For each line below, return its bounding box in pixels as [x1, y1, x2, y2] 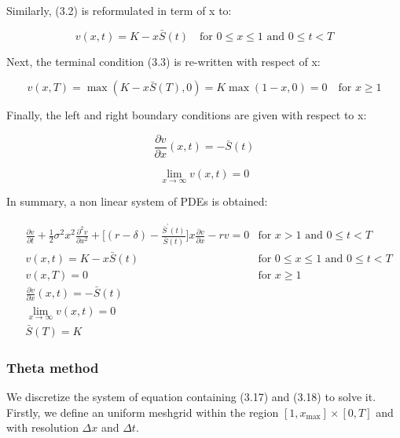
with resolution [6, 419, 79, 436]
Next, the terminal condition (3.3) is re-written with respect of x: [6, 53, 321, 69]
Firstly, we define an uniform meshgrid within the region [6, 403, 279, 420]
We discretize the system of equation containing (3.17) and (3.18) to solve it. [6, 389, 376, 405]
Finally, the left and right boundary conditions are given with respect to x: [6, 107, 367, 123]
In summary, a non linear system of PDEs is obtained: [6, 193, 268, 210]
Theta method [6, 357, 99, 377]
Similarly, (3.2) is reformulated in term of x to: [6, 2, 232, 18]
